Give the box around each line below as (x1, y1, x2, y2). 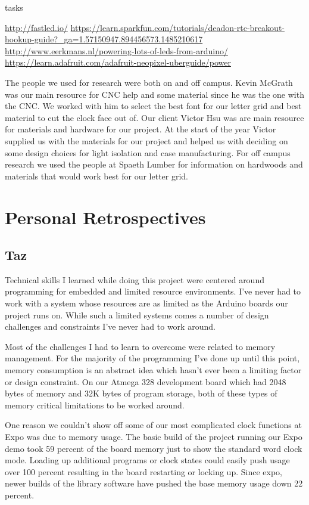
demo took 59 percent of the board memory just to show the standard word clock (5, 442, 302, 454)
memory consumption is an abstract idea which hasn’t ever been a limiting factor (5, 364, 302, 376)
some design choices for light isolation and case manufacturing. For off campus (5, 146, 291, 159)
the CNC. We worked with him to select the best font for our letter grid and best (5, 100, 302, 112)
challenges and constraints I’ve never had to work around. (5, 320, 216, 333)
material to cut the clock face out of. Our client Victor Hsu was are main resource (5, 111, 304, 123)
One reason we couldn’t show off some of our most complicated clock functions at (5, 419, 302, 431)
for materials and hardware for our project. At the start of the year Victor (5, 123, 276, 135)
